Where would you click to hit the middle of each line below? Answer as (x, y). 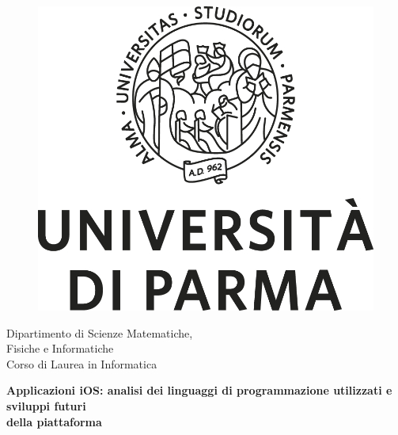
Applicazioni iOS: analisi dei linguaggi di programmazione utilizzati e (199, 390)
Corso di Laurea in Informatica (82, 363)
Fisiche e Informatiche (60, 348)
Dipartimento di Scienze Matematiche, (100, 332)
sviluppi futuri (46, 405)
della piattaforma (54, 421)
